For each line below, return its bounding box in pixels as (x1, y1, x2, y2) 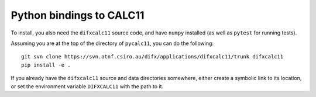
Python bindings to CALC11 (11, 9, 145, 22)
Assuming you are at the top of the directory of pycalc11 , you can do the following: (11, 40, 214, 47)
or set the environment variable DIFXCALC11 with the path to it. (11, 82, 164, 90)
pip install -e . (21, 61, 71, 68)
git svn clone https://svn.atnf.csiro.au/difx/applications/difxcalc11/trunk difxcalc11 (21, 53, 284, 60)
